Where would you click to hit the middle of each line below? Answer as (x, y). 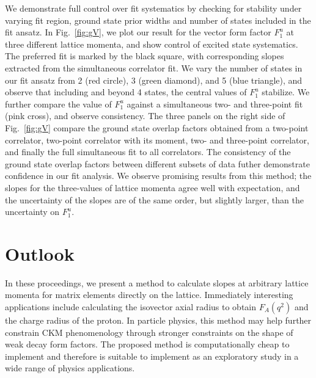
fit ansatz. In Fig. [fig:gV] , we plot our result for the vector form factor (138, 32)
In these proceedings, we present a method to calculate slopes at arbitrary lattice (157, 282)
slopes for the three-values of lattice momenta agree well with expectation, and (152, 187)
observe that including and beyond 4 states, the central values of (126, 92)
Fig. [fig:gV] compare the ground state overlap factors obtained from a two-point (157, 127)
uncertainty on (32, 212)
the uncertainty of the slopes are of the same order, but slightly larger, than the (154, 199)
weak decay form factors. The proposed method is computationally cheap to (147, 344)
